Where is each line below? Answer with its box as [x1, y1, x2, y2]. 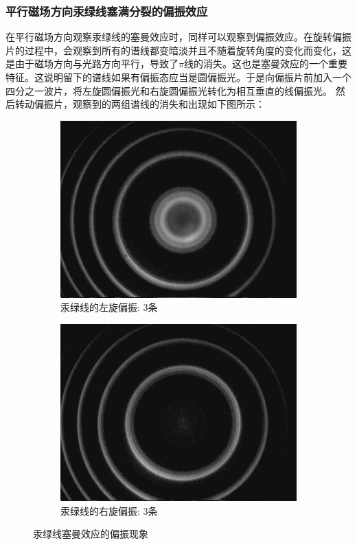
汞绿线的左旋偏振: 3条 [60, 300, 158, 314]
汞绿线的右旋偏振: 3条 [60, 503, 158, 518]
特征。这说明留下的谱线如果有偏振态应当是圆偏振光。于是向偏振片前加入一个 [5, 70, 352, 84]
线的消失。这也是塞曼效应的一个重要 [183, 56, 347, 71]
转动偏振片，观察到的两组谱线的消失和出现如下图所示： [14, 97, 265, 111]
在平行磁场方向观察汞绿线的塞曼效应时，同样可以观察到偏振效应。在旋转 [5, 30, 332, 44]
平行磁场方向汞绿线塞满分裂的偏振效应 [5, 2, 208, 19]
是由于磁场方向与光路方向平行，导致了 [5, 56, 178, 71]
